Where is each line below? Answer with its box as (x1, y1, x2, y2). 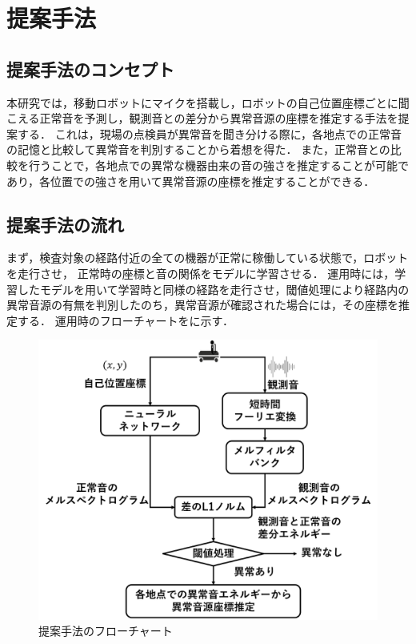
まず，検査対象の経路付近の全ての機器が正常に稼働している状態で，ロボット (6, 249, 409, 266)
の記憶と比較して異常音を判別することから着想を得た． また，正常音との (6, 141, 390, 158)
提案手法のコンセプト (6, 56, 174, 81)
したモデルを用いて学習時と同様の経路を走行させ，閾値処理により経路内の (17, 280, 410, 297)
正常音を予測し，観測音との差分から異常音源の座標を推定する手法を (39, 110, 398, 127)
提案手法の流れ (6, 211, 124, 236)
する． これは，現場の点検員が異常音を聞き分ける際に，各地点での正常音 (17, 125, 402, 142)
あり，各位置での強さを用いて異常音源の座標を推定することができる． (6, 172, 375, 189)
